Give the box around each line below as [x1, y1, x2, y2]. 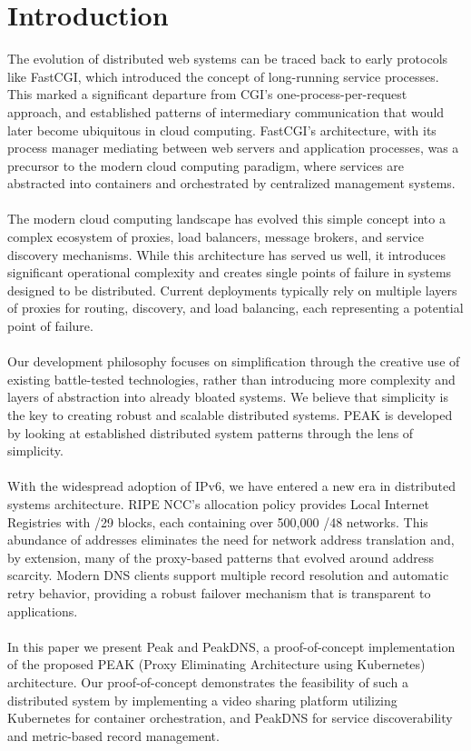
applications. [7, 601, 78, 620]
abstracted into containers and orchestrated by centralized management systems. [7, 174, 456, 193]
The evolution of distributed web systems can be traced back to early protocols [7, 49, 448, 68]
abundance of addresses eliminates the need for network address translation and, [7, 530, 455, 549]
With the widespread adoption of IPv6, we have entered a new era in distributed [7, 476, 456, 496]
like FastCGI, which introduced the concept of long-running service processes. [7, 66, 439, 85]
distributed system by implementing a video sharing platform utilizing [7, 690, 397, 709]
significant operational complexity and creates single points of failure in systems [7, 263, 452, 282]
